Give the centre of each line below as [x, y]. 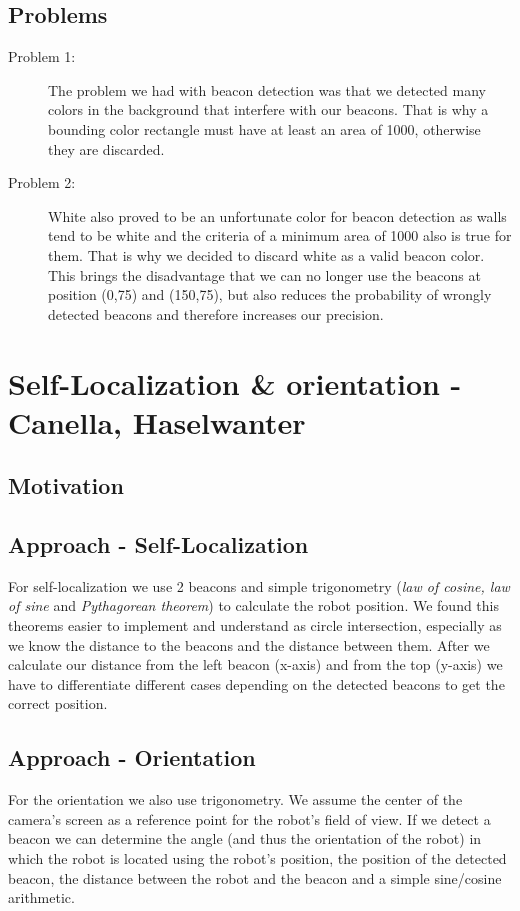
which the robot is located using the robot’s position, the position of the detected [257, 858]
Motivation [66, 485]
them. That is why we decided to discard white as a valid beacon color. [266, 254]
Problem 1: [42, 56]
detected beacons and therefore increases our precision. [216, 313]
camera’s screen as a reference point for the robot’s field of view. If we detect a [249, 818]
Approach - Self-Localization [158, 544]
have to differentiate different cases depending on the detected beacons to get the [256, 683]
